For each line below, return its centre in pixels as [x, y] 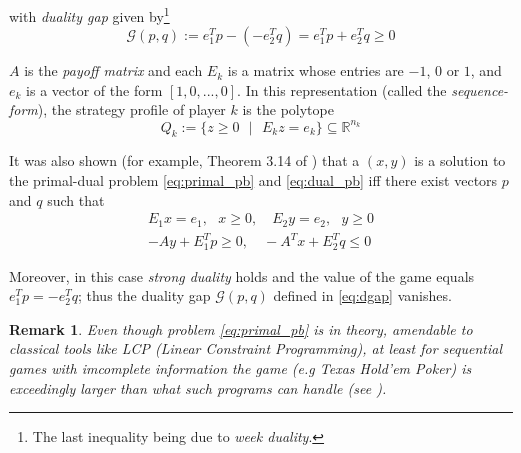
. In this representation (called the [342, 89]
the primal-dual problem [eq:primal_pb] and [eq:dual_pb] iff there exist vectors [253, 179]
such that [76, 199]
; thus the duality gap [144, 295]
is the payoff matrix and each [113, 70]
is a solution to [460, 160]
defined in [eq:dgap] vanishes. [362, 295]
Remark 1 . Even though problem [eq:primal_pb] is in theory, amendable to [241, 328]
